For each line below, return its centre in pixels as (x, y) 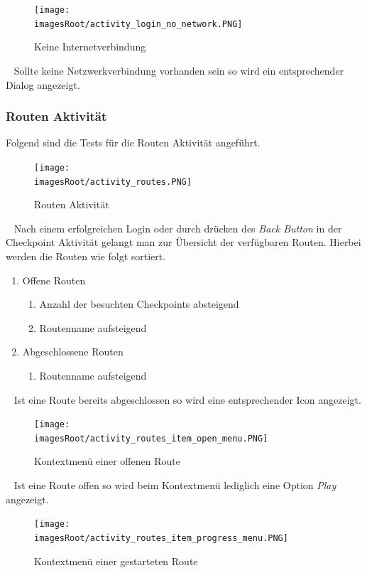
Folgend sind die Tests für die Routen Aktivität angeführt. (133, 143)
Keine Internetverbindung (90, 47)
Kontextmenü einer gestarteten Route (116, 561)
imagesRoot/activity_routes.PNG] (113, 182)
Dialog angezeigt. (43, 84)
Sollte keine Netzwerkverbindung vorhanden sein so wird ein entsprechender (179, 70)
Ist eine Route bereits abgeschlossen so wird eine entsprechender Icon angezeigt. (187, 399)
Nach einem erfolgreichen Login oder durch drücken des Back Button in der (178, 228)
